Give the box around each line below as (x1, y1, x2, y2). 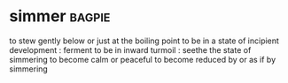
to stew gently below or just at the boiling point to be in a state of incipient (9, 35, 279, 46)
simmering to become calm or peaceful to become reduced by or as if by (9, 54, 276, 64)
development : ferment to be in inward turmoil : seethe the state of (9, 44, 252, 55)
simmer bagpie (9, 6, 111, 26)
